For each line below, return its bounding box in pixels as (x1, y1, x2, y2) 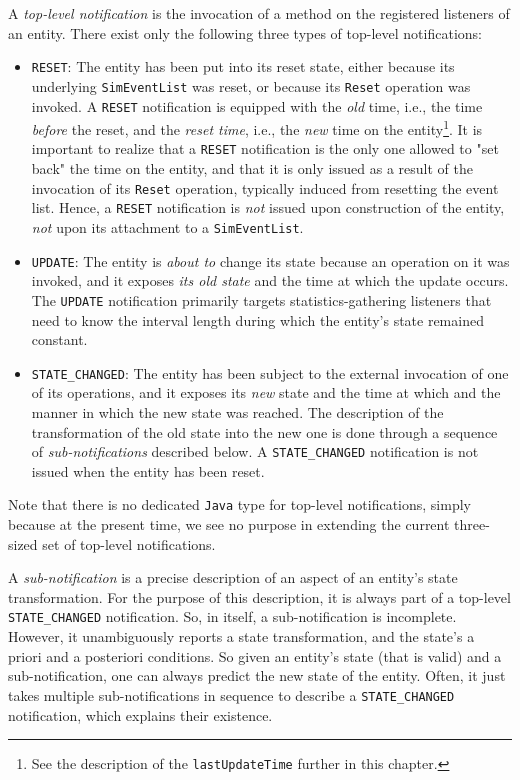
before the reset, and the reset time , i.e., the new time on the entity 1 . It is (31, 116, 483, 139)
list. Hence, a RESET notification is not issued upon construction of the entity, (31, 197, 505, 218)
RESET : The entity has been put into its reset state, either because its (31, 56, 455, 77)
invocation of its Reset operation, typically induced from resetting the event (31, 177, 499, 198)
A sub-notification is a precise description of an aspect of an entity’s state (8, 567, 458, 588)
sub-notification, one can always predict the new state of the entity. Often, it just (8, 665, 506, 686)
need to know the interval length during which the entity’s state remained (31, 309, 484, 330)
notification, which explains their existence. (8, 704, 273, 725)
